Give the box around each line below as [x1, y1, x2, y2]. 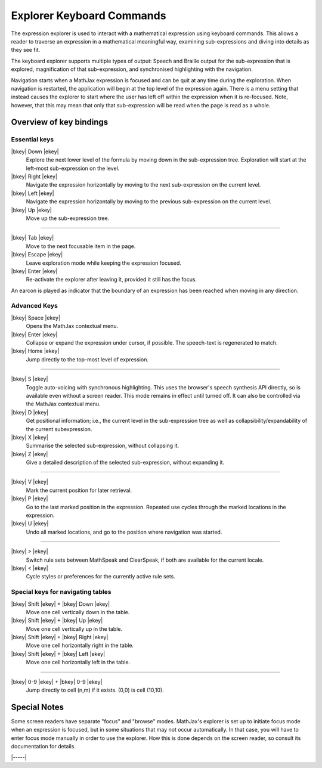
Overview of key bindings [11, 117, 109, 128]
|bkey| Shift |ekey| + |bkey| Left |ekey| [11, 650, 106, 657]
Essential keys [11, 135, 54, 144]
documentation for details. [11, 743, 76, 750]
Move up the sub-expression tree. [26, 215, 110, 222]
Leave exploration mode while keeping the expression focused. [26, 259, 182, 267]
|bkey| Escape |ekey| [11, 251, 63, 258]
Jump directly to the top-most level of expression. [26, 355, 149, 363]
